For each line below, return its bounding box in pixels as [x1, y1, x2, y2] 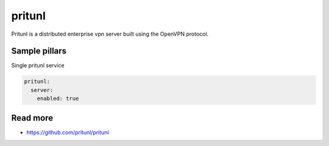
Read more [11, 113, 54, 123]
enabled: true [37, 95, 79, 102]
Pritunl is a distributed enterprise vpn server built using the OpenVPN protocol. [11, 30, 209, 38]
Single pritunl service [11, 62, 65, 69]
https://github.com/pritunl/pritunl [26, 128, 109, 136]
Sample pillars [11, 46, 67, 56]
